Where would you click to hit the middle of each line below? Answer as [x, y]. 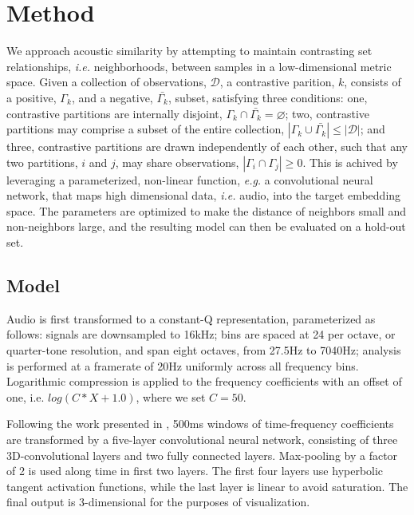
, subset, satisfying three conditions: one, [268, 97]
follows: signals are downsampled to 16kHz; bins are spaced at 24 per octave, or [201, 334]
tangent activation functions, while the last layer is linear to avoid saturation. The [207, 486]
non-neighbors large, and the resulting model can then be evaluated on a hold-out [206, 226]
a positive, [32, 97]
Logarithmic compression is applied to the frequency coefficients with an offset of [204, 381]
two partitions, [42, 162]
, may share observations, [177, 162]
